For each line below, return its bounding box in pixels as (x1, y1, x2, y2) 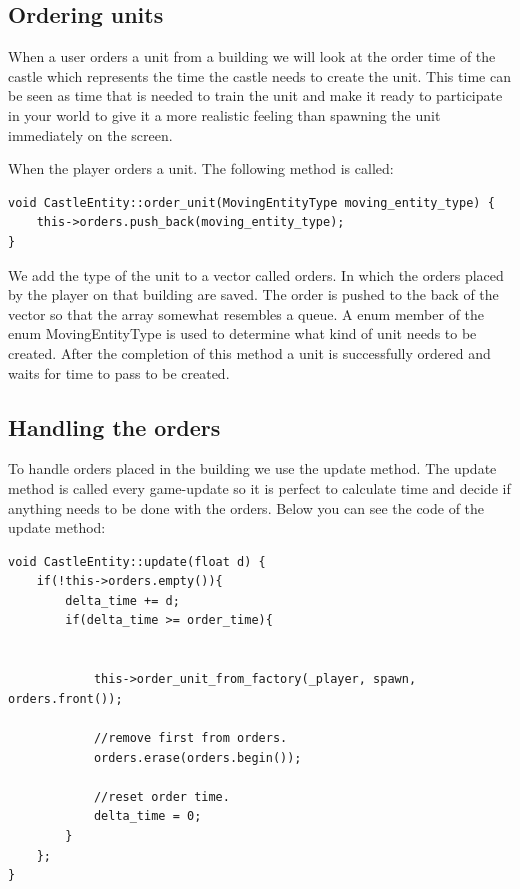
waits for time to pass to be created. (8, 362, 230, 383)
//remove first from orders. (93, 731, 288, 746)
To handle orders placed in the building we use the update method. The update (8, 458, 497, 479)
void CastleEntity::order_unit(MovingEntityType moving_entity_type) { (8, 195, 495, 210)
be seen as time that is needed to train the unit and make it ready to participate (8, 85, 503, 106)
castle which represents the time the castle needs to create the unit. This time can (8, 65, 511, 86)
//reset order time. (93, 789, 230, 804)
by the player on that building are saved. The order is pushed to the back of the (8, 284, 499, 305)
